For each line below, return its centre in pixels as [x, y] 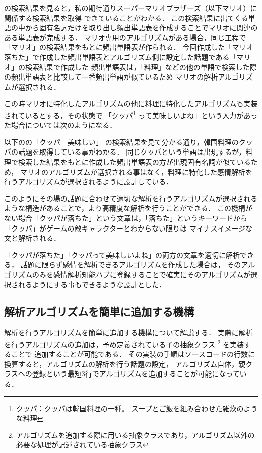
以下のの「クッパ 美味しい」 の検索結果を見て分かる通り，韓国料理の [121, 142]
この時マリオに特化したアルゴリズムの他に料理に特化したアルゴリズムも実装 [131, 103]
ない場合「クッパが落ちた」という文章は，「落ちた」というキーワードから [126, 218]
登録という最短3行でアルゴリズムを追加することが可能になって [136, 374]
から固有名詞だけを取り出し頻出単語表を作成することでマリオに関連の [141, 27]
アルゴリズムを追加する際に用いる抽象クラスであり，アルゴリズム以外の [135, 435]
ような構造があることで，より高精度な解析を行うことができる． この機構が [128, 208]
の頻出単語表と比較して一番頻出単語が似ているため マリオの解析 [111, 77]
